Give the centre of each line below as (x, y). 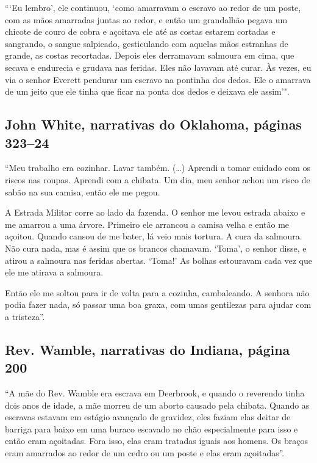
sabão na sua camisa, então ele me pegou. (83, 191)
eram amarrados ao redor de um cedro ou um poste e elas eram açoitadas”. (145, 453)
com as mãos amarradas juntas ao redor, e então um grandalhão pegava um (146, 19)
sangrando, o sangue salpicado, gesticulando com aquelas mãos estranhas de (147, 43)
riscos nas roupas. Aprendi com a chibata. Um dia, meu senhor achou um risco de (158, 179)
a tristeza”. (25, 316)
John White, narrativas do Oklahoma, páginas (153, 124)
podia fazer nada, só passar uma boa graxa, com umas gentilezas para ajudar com (158, 304)
